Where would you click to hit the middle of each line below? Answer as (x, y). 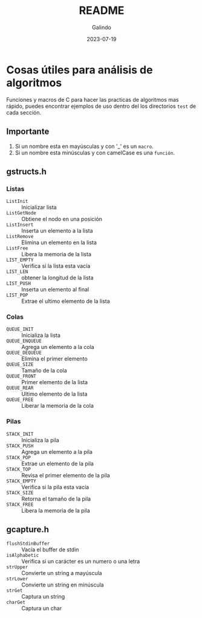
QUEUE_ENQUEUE (24, 341)
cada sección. (24, 112)
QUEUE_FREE (20, 400)
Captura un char (42, 608)
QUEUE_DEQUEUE (24, 353)
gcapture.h (28, 530)
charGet (16, 602)
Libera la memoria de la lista (57, 254)
